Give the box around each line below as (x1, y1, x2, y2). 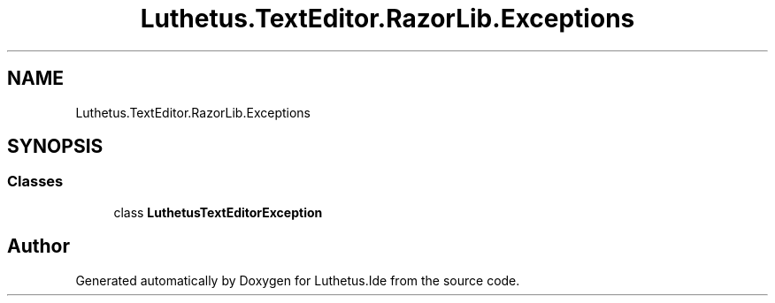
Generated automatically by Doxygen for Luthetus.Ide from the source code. (75, 272, 520, 288)
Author (7, 235, 70, 258)
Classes (7, 172, 64, 191)
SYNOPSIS (7, 135, 104, 158)
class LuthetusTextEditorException (113, 204, 323, 220)
